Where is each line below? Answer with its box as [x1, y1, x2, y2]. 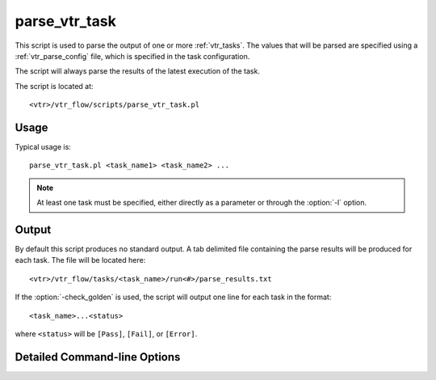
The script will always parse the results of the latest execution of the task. [15, 66, 260, 76]
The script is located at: [15, 81, 94, 91]
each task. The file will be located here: [15, 255, 146, 265]
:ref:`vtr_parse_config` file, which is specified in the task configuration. [15, 51, 250, 61]
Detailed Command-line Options [15, 350, 181, 364]
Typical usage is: [15, 142, 72, 152]
